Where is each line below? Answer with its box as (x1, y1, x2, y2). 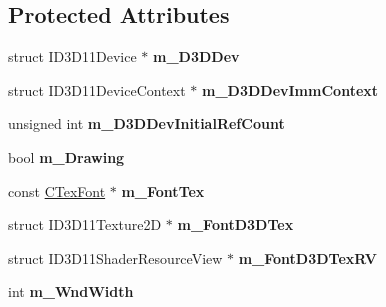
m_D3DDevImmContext (201, 79, 379, 100)
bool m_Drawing (8, 146, 125, 167)
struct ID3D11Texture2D (8, 214, 162, 235)
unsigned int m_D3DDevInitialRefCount (8, 113, 285, 134)
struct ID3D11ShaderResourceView (8, 247, 223, 268)
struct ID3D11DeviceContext (8, 79, 186, 100)
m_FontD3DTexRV (238, 247, 377, 268)
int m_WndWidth (8, 281, 134, 302)
